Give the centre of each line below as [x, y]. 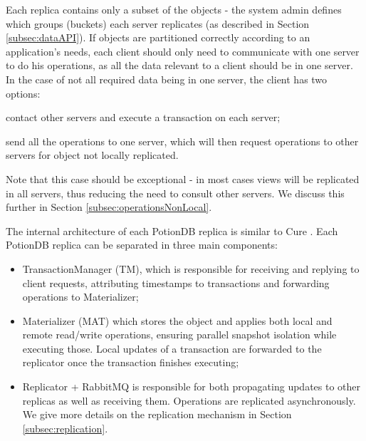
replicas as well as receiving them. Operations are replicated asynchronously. [189, 400]
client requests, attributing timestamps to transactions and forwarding [176, 282]
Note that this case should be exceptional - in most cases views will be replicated [183, 178]
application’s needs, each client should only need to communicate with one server [183, 51]
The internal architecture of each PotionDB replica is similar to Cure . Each [172, 230]
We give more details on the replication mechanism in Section [157, 414]
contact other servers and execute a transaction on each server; [143, 117]
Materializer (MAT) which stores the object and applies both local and [177, 320]
